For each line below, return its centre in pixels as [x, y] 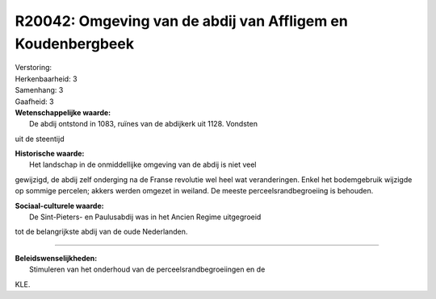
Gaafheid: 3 [34, 102]
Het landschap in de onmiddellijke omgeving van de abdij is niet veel [143, 164]
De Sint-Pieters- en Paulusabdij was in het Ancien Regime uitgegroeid [145, 217]
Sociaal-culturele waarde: [59, 206]
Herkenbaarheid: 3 [46, 79]
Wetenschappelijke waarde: [63, 112]
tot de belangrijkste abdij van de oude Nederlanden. [101, 232]
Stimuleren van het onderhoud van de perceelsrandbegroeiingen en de [147, 269]
